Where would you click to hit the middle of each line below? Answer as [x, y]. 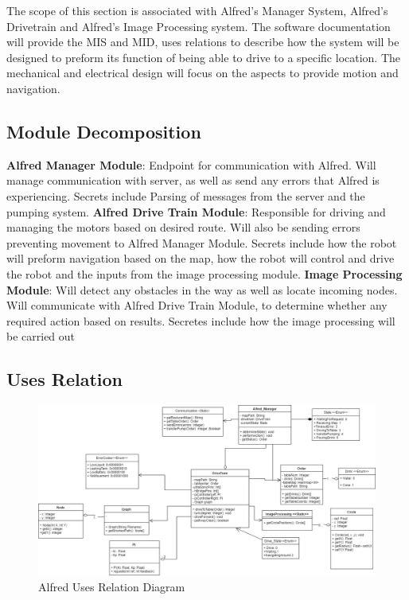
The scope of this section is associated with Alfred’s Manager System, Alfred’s [197, 10]
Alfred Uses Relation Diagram [112, 587]
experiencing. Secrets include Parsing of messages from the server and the [186, 195]
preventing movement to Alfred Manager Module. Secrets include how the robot [202, 242]
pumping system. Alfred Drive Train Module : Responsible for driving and [196, 211]
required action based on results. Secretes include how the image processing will [201, 320]
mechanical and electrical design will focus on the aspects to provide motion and [203, 73]
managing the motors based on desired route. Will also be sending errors [183, 227]
